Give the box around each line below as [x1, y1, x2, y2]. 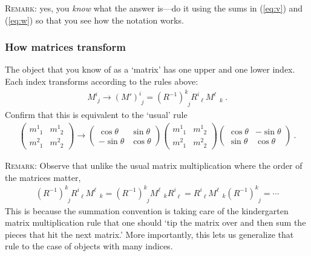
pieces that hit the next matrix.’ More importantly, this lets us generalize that [5, 228, 294, 240]
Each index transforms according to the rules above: [5, 75, 198, 87]
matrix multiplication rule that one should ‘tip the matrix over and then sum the [5, 216, 306, 229]
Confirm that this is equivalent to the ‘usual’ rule [5, 108, 188, 120]
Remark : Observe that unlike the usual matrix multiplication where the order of [5, 159, 303, 172]
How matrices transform [5, 39, 126, 54]
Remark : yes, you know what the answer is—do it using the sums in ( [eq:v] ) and [5, 2, 303, 14]
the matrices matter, [5, 171, 81, 183]
